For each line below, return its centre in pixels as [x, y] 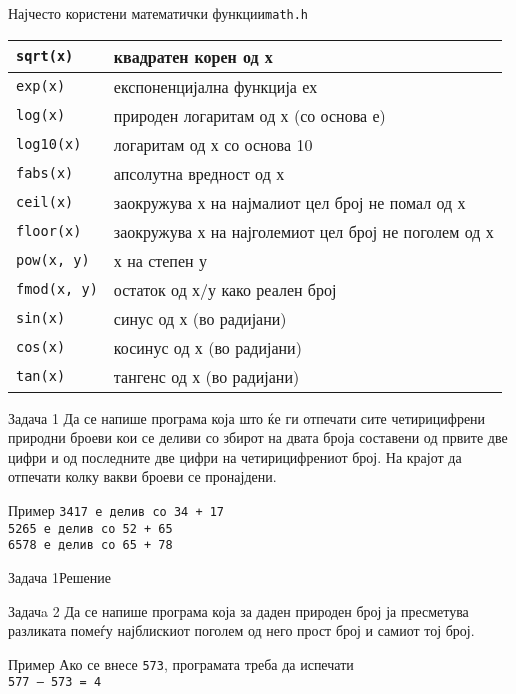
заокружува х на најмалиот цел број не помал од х [289, 202]
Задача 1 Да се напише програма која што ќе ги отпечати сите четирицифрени [247, 417]
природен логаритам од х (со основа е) [249, 115]
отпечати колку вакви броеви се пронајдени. [142, 476]
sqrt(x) [45, 56]
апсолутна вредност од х [199, 173]
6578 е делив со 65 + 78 [90, 545]
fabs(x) [45, 173]
